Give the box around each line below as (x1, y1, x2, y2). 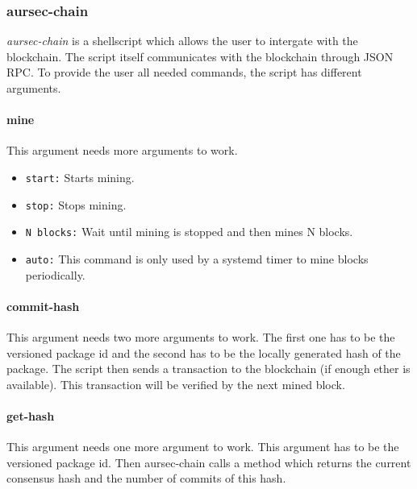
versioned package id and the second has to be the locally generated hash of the (6, 344, 401, 361)
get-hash (6, 407, 55, 424)
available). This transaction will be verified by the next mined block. (6, 375, 345, 392)
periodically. (25, 266, 85, 283)
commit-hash (6, 297, 80, 314)
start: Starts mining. (25, 168, 135, 185)
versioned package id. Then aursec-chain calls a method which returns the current (6, 454, 411, 470)
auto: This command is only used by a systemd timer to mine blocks (25, 250, 369, 267)
